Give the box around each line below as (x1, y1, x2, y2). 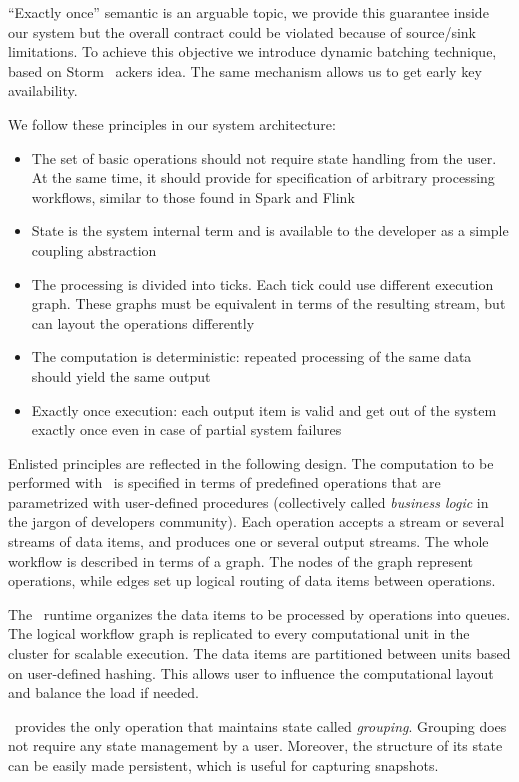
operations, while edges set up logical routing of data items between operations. (8, 570, 496, 591)
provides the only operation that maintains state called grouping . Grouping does (14, 715, 507, 736)
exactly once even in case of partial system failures (31, 419, 342, 440)
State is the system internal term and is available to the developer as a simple (31, 220, 509, 241)
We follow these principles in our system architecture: (8, 113, 336, 134)
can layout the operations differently (31, 312, 255, 333)
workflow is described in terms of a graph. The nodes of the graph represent (8, 550, 473, 571)
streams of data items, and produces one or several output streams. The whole (8, 531, 489, 552)
